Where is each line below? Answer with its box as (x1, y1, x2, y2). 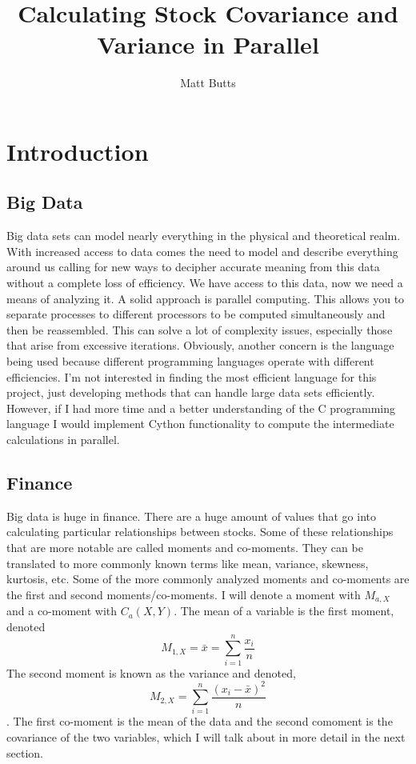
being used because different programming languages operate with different (6, 353, 374, 370)
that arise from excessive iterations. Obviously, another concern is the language (6, 337, 394, 354)
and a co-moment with (6, 602, 118, 619)
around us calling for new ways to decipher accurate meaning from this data (6, 258, 380, 275)
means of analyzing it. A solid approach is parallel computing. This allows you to (6, 290, 405, 306)
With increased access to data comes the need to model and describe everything (6, 242, 398, 259)
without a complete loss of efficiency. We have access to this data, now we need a (6, 274, 403, 291)
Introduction (6, 134, 149, 167)
